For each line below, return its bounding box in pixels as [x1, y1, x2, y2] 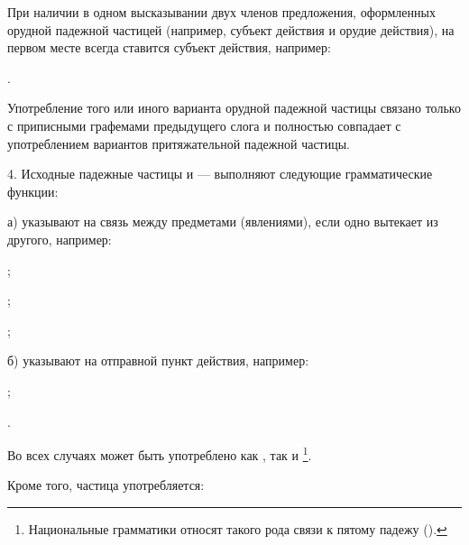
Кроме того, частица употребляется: [7, 476, 205, 494]
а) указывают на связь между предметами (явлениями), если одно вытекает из [7, 212, 438, 231]
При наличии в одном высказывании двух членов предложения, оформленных [7, 3, 436, 21]
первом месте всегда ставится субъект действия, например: [7, 38, 331, 57]
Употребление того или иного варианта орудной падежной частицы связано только [7, 98, 461, 117]
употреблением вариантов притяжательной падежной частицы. [7, 134, 351, 152]
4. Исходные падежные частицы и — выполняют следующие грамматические [7, 164, 433, 183]
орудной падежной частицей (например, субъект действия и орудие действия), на [7, 20, 455, 39]
